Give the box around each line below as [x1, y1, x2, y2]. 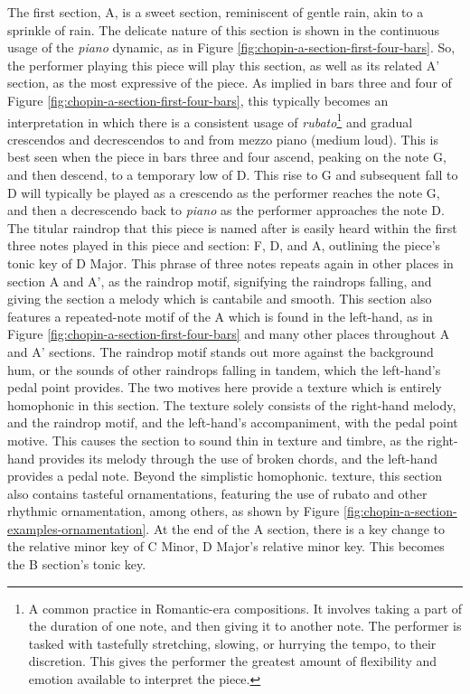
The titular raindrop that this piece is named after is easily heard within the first [7, 218, 457, 237]
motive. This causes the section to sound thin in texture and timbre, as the [7, 430, 424, 449]
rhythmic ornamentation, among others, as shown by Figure [7, 502, 340, 520]
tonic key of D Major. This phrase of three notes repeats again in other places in [7, 253, 454, 272]
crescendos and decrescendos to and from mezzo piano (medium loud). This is [7, 129, 438, 148]
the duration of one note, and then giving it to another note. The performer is [28, 616, 462, 635]
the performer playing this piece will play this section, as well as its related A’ [7, 55, 440, 74]
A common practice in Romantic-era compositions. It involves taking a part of [28, 598, 463, 617]
